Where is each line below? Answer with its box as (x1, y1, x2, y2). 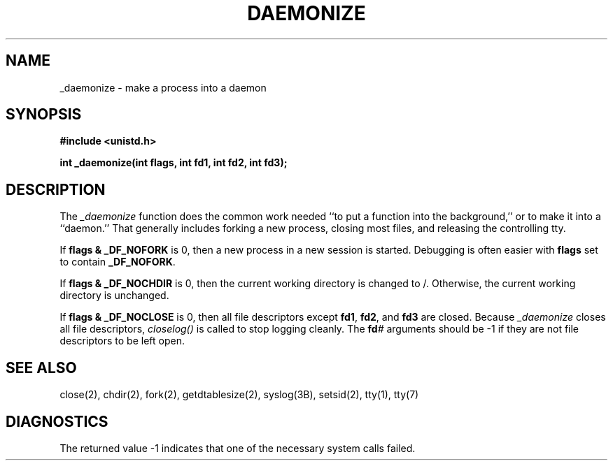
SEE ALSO (6, 358, 77, 377)
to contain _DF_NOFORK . (59, 256, 176, 268)
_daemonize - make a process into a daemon (59, 81, 267, 94)
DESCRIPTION (6, 180, 106, 198)
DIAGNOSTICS (6, 412, 108, 430)
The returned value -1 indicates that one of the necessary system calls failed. (59, 442, 416, 454)
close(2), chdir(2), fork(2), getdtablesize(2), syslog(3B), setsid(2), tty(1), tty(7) (59, 388, 419, 401)
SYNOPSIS (6, 105, 82, 124)
